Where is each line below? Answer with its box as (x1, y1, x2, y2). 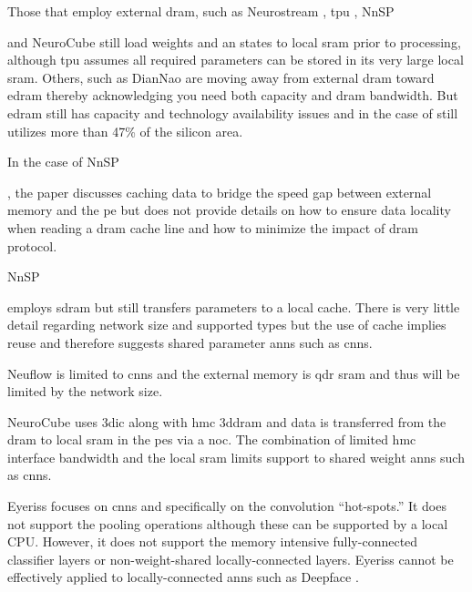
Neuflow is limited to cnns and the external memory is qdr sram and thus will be (7, 363, 460, 383)
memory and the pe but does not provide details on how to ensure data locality (7, 200, 451, 219)
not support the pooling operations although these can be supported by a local (7, 514, 448, 533)
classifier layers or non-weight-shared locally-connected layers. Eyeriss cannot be (7, 549, 454, 568)
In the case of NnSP (7, 152, 119, 171)
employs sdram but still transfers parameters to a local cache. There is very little (7, 297, 460, 316)
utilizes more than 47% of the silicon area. (7, 121, 243, 140)
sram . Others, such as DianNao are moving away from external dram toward (7, 67, 435, 87)
